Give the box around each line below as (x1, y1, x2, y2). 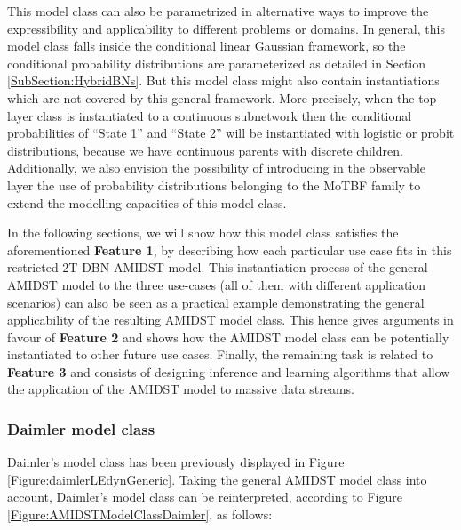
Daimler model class (7, 417, 155, 439)
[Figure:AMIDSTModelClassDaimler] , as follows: (7, 505, 273, 524)
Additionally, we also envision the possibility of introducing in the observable (7, 158, 426, 177)
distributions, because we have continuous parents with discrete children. (7, 141, 403, 159)
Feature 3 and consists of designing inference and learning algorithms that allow (7, 362, 450, 381)
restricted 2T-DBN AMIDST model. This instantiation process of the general (7, 258, 428, 277)
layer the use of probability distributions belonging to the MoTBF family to (7, 175, 421, 194)
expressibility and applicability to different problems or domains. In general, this (7, 19, 445, 37)
